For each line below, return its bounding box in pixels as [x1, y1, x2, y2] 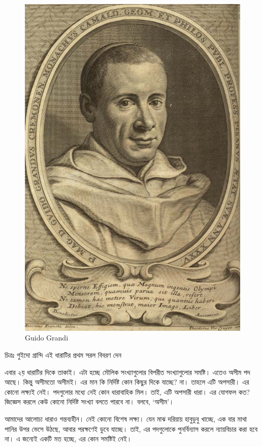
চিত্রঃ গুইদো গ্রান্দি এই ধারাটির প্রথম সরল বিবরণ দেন [5, 349, 121, 360]
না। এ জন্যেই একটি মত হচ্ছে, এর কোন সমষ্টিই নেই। [5, 433, 132, 444]
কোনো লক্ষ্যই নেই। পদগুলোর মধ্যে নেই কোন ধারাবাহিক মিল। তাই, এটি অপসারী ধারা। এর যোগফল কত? [5, 386, 250, 397]
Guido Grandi [25, 332, 69, 343]
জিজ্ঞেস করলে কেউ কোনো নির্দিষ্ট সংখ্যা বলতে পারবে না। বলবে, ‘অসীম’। [5, 396, 174, 407]
